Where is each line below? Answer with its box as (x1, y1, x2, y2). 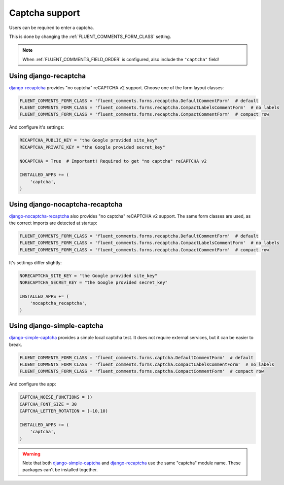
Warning (22, 451, 40, 457)
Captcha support (9, 7, 80, 18)
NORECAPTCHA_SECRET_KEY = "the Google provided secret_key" (19, 280, 168, 285)
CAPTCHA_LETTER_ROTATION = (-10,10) (19, 408, 108, 414)
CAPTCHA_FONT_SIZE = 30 (19, 401, 77, 407)
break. (9, 342, 22, 347)
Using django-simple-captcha (9, 322, 104, 330)
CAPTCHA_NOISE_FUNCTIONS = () (19, 394, 93, 400)
